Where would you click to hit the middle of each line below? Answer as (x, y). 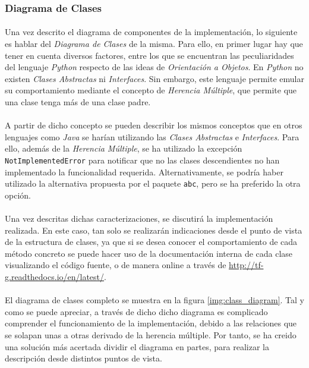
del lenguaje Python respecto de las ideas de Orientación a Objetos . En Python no (154, 67)
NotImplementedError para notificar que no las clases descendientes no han (142, 160)
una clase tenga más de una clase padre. (78, 102)
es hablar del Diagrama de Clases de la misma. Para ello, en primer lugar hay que (154, 44)
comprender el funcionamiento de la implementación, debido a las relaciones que (151, 323)
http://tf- (246, 265)
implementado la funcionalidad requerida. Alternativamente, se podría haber (144, 172)
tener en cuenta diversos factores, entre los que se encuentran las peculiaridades (149, 55)
